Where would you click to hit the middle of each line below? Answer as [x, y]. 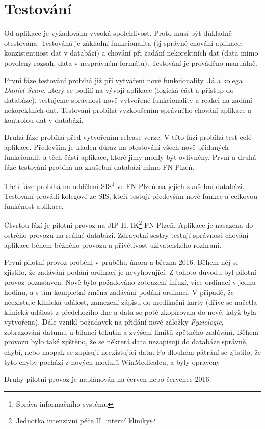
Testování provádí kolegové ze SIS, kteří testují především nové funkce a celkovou [131, 196]
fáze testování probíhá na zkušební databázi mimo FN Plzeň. [99, 167]
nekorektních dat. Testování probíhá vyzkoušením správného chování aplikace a [128, 110]
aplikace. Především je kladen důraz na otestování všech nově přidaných [116, 147]
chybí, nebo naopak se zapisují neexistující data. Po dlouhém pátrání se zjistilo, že [132, 352]
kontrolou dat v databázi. [44, 119]
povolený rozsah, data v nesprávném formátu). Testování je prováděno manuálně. [131, 62]
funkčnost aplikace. [34, 206]
